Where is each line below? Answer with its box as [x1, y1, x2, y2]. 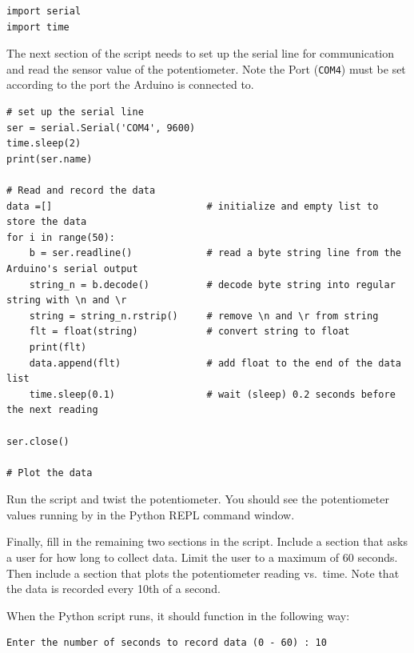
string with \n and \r [6, 294, 127, 306]
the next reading [6, 404, 98, 416]
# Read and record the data [6, 185, 156, 196]
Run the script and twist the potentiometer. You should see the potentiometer [6, 491, 389, 507]
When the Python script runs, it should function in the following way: [6, 607, 350, 623]
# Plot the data [6, 467, 93, 479]
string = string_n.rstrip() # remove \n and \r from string [29, 310, 379, 322]
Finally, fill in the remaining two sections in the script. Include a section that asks [6, 533, 408, 550]
